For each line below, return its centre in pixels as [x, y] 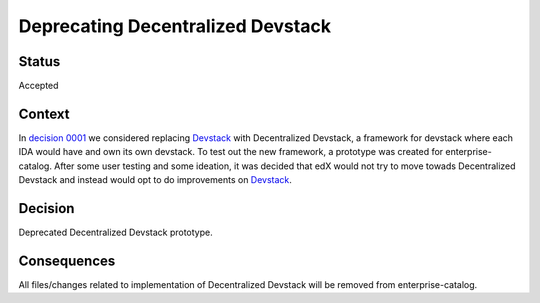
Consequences [67, 260]
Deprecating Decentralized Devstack [175, 26]
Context [44, 113]
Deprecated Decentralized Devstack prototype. [116, 232]
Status [39, 61]
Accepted [38, 86]
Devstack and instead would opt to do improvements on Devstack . [155, 180]
